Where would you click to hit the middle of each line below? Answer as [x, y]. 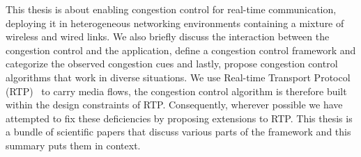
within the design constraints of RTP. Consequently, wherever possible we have [174, 105]
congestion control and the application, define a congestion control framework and [181, 50]
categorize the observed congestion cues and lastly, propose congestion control [172, 64]
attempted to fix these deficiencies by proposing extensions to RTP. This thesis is [179, 118]
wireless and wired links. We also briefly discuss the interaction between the [168, 36]
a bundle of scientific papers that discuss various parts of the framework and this [178, 132]
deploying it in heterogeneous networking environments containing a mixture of [175, 23]
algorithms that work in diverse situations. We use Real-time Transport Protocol [178, 77]
